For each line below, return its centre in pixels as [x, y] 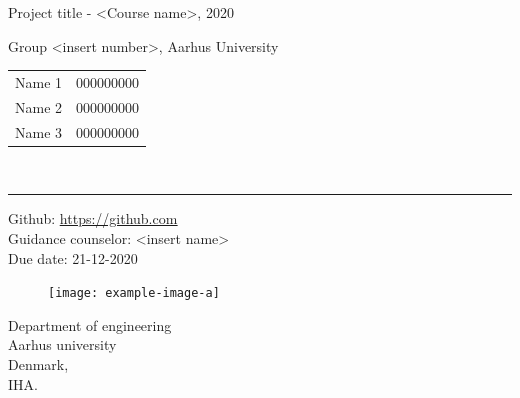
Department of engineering [90, 324]
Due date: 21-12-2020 [73, 257]
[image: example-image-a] [134, 293]
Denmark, [38, 363]
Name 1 [39, 81]
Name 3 [39, 131]
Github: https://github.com [93, 218]
